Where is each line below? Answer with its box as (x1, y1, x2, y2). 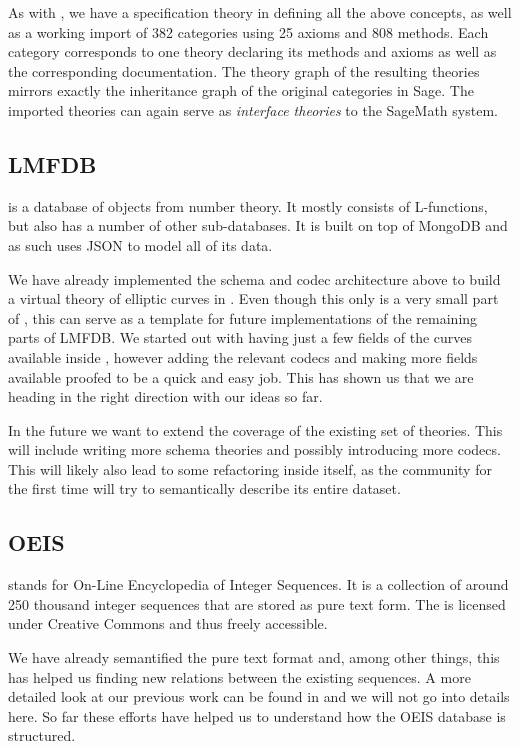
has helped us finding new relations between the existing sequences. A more (8, 666, 471, 687)
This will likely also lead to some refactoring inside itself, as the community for (8, 458, 492, 479)
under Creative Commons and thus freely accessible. (8, 613, 328, 634)
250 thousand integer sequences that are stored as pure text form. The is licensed (8, 593, 506, 614)
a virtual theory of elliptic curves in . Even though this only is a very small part (8, 288, 499, 309)
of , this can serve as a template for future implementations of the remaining (8, 307, 478, 328)
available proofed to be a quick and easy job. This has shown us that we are (8, 366, 474, 387)
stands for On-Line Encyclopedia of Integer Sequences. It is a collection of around (8, 574, 509, 595)
